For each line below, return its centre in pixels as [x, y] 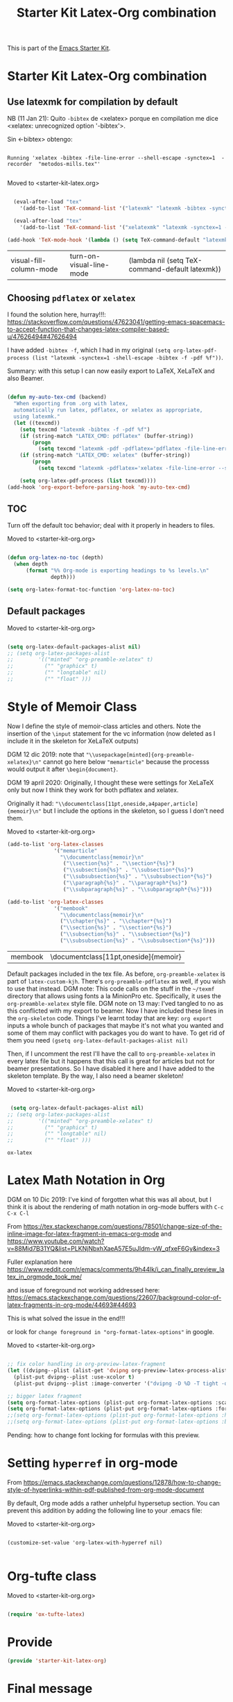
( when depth [31, 564]
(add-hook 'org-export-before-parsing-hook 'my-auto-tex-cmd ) [99, 487]
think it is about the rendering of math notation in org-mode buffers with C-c [115, 1207]
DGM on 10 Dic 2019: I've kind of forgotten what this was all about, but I [109, 1199]
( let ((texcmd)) [37, 423]
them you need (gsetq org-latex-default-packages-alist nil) [98, 1040]
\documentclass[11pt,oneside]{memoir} [116, 957]
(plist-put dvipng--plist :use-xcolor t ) [74, 1377]
